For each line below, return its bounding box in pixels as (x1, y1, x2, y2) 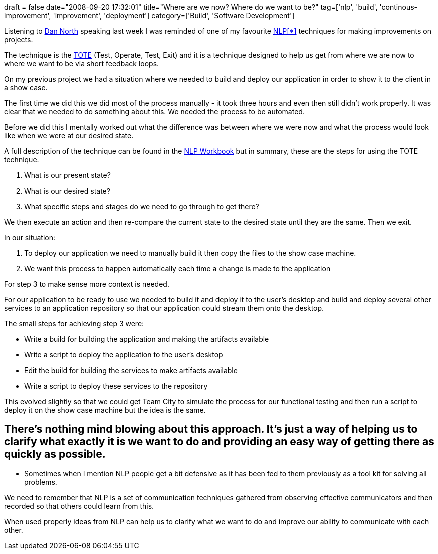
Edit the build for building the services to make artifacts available (24, 366, 238, 375)
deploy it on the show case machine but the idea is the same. (4, 406, 206, 414)
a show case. (4, 83, 48, 92)
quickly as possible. (4, 448, 106, 461)
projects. (4, 35, 33, 44)
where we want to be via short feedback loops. (4, 59, 159, 68)
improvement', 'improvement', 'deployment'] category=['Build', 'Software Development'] (4, 11, 295, 20)
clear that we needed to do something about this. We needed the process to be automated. (4, 107, 305, 116)
